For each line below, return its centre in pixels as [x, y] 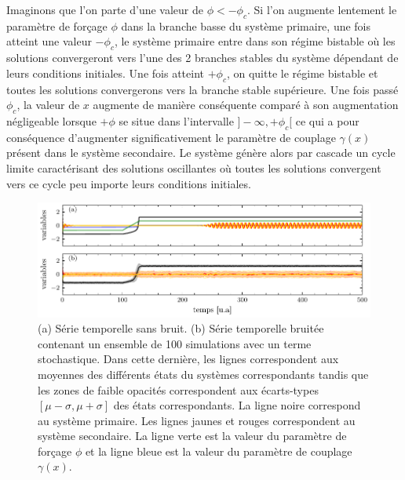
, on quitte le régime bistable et [302, 73]
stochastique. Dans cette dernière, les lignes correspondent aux [188, 359]
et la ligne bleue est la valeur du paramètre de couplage [219, 451]
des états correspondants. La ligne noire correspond [237, 405]
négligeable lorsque [51, 120]
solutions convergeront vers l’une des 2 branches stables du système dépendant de [202, 58]
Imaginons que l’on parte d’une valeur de [105, 9]
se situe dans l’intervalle [176, 120]
